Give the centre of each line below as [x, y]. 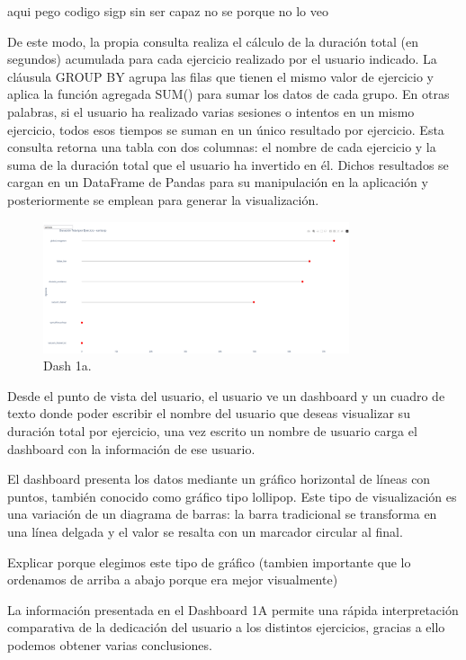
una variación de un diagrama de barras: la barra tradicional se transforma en [222, 514]
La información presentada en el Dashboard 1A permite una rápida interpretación [233, 609]
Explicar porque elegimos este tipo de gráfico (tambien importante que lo [209, 562]
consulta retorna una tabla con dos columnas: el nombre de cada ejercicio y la [222, 147]
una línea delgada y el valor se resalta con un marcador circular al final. [205, 532]
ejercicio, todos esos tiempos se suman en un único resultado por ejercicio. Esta [226, 129]
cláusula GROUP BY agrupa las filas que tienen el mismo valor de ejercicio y [220, 76]
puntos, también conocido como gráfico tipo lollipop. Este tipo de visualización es [232, 496]
